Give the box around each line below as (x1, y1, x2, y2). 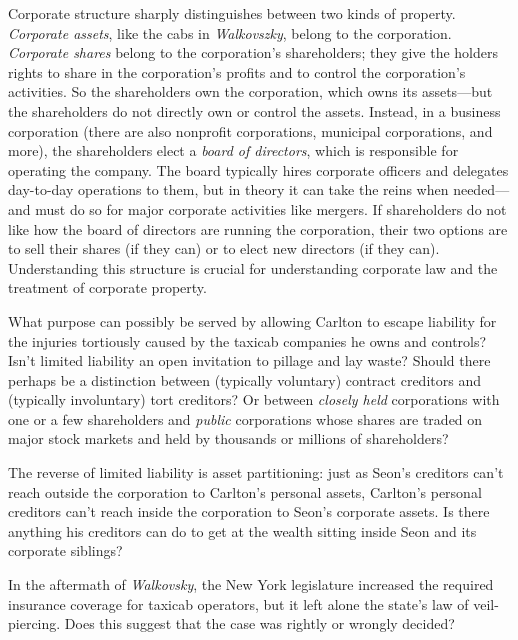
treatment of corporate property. (8, 277, 207, 298)
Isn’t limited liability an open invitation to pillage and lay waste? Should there (8, 350, 491, 371)
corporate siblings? (8, 540, 123, 561)
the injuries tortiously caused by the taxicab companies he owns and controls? (8, 330, 487, 351)
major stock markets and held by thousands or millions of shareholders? (8, 428, 449, 449)
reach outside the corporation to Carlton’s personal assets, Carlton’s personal (8, 481, 482, 502)
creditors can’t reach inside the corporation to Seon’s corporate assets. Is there (8, 501, 490, 522)
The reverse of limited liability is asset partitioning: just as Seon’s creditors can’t (8, 462, 504, 483)
